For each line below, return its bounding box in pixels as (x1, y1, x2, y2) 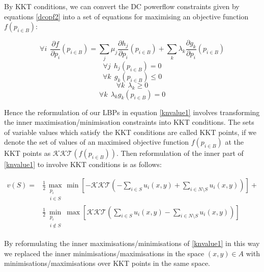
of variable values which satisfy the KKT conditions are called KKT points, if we (4, 126, 256, 137)
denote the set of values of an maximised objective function (4, 137, 189, 147)
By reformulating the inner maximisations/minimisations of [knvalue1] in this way (4, 238, 260, 249)
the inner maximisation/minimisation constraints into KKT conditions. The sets (4, 117, 254, 127)
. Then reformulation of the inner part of (116, 148, 244, 158)
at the (225, 137, 244, 147)
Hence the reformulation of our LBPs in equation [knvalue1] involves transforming (4, 106, 260, 117)
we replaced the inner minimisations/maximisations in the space (4, 248, 204, 258)
